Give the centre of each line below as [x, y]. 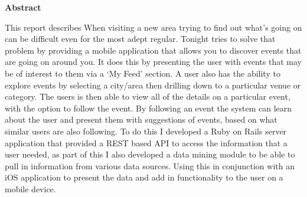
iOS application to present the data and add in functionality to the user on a [144, 177]
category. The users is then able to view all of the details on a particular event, [148, 96]
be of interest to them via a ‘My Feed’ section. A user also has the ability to [143, 73]
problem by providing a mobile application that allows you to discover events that [153, 50]
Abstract [23, 7]
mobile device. [30, 188]
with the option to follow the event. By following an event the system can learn [148, 108]
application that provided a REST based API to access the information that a [146, 142]
